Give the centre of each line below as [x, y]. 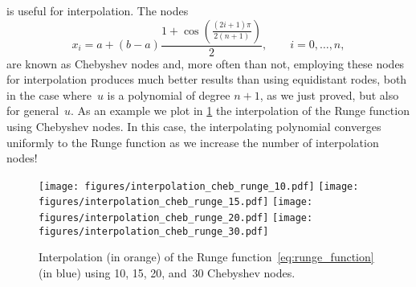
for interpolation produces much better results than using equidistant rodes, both [207, 79]
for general [33, 111]
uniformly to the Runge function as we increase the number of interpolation [193, 142]
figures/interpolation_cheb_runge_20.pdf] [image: [176, 218]
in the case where [49, 94]
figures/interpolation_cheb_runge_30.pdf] [154, 231]
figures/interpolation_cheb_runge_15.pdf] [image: [176, 202]
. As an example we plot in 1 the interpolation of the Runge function [240, 111]
